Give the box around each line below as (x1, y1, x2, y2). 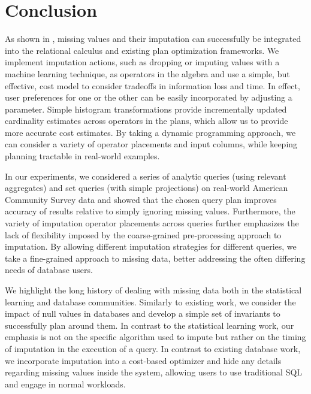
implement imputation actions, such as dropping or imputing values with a (5, 56, 280, 68)
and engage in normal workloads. (5, 377, 126, 390)
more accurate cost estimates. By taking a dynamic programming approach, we (5, 126, 296, 138)
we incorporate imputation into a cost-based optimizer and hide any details (5, 354, 282, 366)
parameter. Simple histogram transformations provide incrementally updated (5, 102, 287, 115)
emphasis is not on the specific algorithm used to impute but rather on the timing (5, 331, 306, 343)
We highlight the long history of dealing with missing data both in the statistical (5, 284, 302, 296)
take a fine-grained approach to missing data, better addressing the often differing (5, 251, 306, 264)
